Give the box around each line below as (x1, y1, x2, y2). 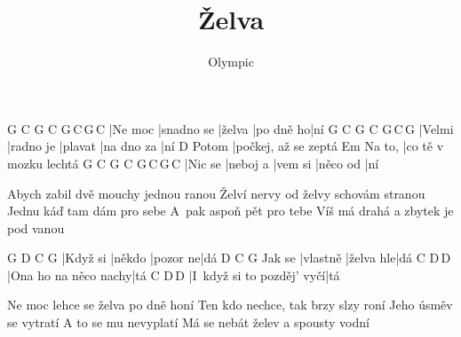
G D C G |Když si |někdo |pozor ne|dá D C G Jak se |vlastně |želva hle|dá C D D (7, 248, 451, 267)
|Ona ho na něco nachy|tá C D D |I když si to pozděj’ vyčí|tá (7, 265, 340, 284)
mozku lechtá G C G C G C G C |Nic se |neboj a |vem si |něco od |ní (7, 153, 379, 172)
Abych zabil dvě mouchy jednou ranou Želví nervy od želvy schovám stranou (7, 184, 425, 202)
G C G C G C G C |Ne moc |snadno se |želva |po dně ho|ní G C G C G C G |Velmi (7, 119, 454, 137)
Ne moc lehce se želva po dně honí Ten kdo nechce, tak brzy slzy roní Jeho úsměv (7, 295, 453, 314)
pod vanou (7, 218, 65, 237)
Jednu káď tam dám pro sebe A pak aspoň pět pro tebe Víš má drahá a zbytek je (7, 201, 454, 220)
